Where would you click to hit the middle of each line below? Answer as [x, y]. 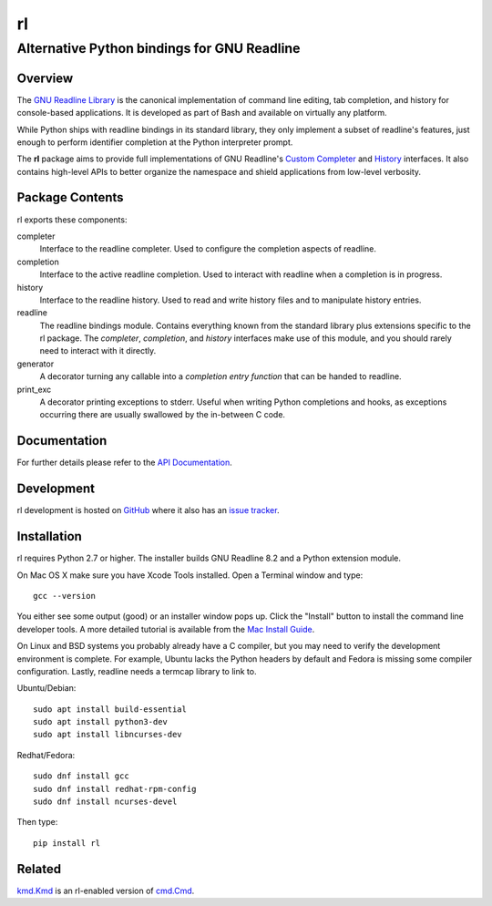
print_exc [34, 389]
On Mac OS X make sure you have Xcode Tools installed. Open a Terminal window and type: [190, 575]
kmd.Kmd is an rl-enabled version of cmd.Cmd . [106, 891]
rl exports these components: [72, 220]
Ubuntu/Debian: [46, 688]
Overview [45, 78]
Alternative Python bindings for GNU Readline [159, 48]
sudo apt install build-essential [110, 709]
